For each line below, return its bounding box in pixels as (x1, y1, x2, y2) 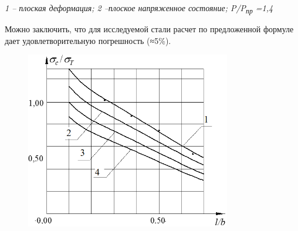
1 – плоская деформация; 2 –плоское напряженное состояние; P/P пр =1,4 (5, 2, 273, 15)
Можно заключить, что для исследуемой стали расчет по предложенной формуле (5, 23, 294, 35)
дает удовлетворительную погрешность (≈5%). (5, 34, 171, 46)
